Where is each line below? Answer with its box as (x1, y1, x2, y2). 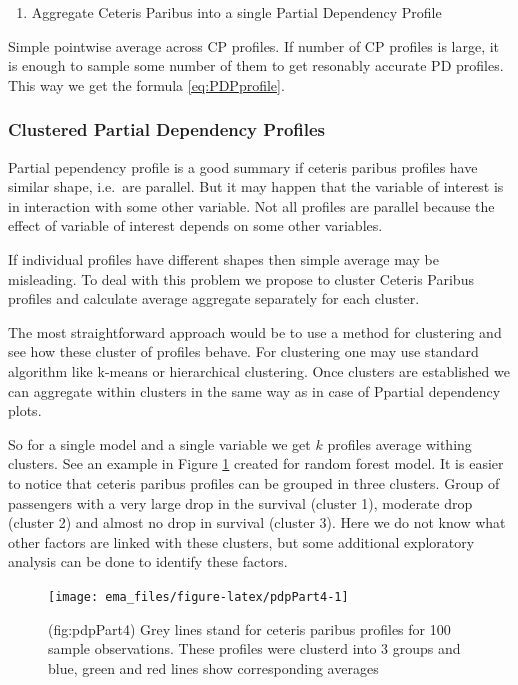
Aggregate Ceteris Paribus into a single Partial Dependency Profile (31, 2, 442, 22)
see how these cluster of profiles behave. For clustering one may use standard (8, 341, 479, 362)
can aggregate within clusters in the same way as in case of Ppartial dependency (8, 380, 501, 401)
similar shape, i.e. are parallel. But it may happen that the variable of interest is (8, 176, 504, 197)
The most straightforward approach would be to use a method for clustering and (8, 321, 502, 342)
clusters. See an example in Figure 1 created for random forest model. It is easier (8, 453, 504, 474)
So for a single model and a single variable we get (8, 433, 311, 454)
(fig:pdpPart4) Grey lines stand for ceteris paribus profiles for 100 (48, 618, 451, 639)
